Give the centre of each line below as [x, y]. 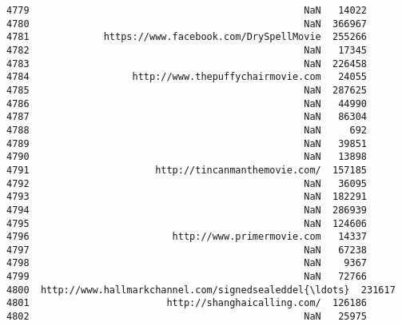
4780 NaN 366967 [187, 24]
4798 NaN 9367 [187, 263]
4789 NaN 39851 [187, 143]
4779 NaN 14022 [187, 10]
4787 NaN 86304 [187, 117]
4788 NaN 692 [187, 130]
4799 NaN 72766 [187, 277]
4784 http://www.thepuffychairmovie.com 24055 [187, 77]
